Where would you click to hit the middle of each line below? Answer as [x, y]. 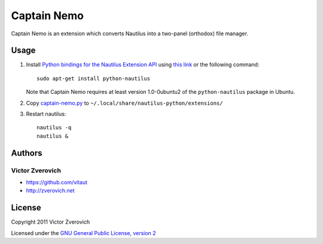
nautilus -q [54, 128]
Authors [27, 153]
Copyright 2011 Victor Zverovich [51, 222]
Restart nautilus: [46, 114]
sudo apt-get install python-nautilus [94, 78]
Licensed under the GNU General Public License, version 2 [83, 233]
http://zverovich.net [50, 191]
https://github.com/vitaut [57, 182]
